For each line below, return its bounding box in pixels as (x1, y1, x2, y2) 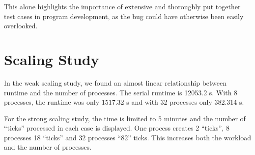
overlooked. (4, 21, 38, 31)
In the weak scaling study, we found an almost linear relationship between (4, 77, 227, 88)
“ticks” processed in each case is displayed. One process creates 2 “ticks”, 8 (4, 123, 229, 133)
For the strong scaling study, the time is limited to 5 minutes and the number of (4, 113, 246, 123)
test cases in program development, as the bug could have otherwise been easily (4, 11, 244, 21)
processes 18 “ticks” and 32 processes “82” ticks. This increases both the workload (4, 132, 251, 142)
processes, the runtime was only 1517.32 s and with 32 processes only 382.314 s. (4, 97, 244, 107)
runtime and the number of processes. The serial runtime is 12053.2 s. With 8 (4, 87, 238, 97)
